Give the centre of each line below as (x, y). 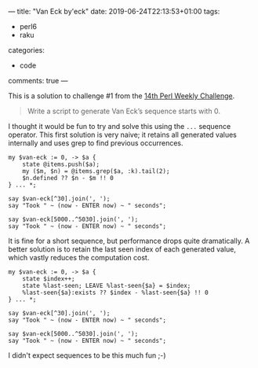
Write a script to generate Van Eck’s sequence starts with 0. (124, 111)
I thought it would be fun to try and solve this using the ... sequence (120, 126)
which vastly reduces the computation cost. (79, 258)
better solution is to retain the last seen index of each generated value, (122, 249)
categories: (26, 50)
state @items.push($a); (61, 164)
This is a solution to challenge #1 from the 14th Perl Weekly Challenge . (122, 96)
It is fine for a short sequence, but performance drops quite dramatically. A (129, 241)
